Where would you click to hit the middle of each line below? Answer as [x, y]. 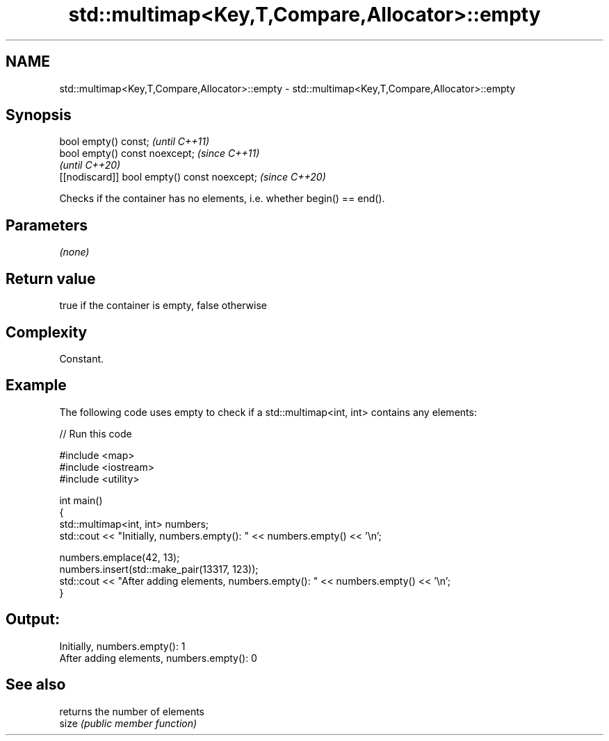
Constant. [82, 358]
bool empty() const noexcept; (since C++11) [160, 153]
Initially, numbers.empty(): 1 [122, 646]
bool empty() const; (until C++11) [134, 142]
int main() [81, 500]
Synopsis [39, 115]
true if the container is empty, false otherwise [163, 306]
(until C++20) [90, 165]
